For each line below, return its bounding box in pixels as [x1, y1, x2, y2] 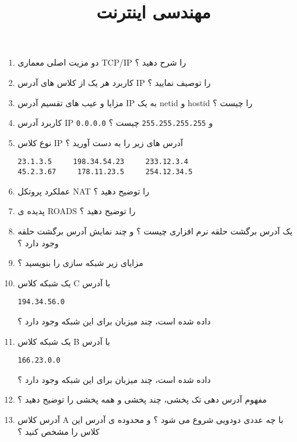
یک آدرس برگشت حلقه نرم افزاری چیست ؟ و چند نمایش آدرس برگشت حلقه [17, 224, 293, 237]
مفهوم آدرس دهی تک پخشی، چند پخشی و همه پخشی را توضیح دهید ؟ [17, 393, 267, 406]
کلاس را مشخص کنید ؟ [17, 425, 100, 437]
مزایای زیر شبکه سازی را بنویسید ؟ [17, 256, 143, 269]
